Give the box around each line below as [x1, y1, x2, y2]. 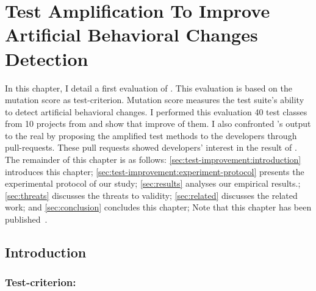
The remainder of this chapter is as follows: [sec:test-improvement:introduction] [5, 153, 301, 166]
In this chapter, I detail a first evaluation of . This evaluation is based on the [5, 81, 293, 94]
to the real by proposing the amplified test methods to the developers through [5, 129, 297, 142]
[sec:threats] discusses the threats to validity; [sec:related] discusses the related [5, 189, 298, 201]
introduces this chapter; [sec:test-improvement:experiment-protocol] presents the [5, 165, 304, 178]
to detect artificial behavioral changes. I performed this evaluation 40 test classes [5, 105, 307, 118]
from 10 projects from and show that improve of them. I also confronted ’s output [5, 117, 311, 130]
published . [5, 213, 48, 226]
